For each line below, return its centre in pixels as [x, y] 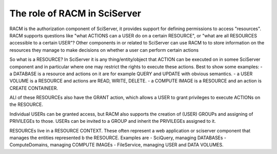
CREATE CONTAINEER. [34, 88]
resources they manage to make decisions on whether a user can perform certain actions [104, 50]
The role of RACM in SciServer [75, 13]
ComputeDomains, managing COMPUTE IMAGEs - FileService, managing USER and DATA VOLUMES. [117, 145]
